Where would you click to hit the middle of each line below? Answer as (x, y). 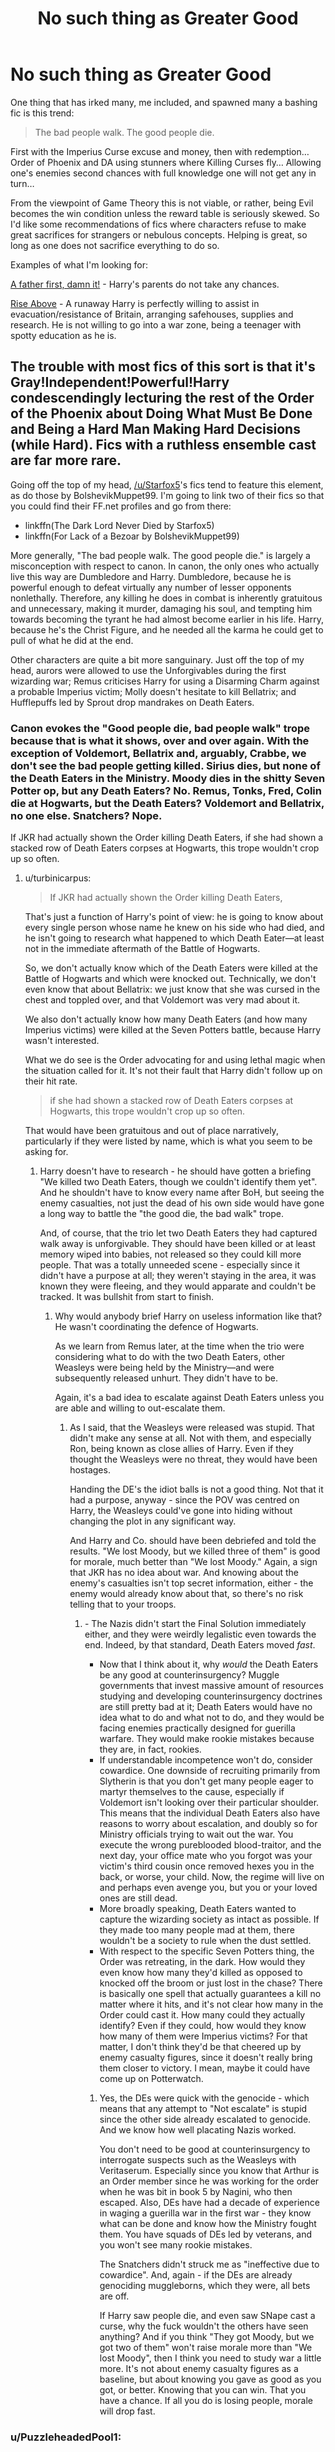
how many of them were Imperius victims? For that (203, 2036)
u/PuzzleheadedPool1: (66, 2437)
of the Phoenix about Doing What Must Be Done (161, 413)
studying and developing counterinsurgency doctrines (211, 1696)
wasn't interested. (62, 1041)
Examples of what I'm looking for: (79, 264)
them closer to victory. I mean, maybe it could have (205, 2068)
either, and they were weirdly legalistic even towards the (200, 1634)
